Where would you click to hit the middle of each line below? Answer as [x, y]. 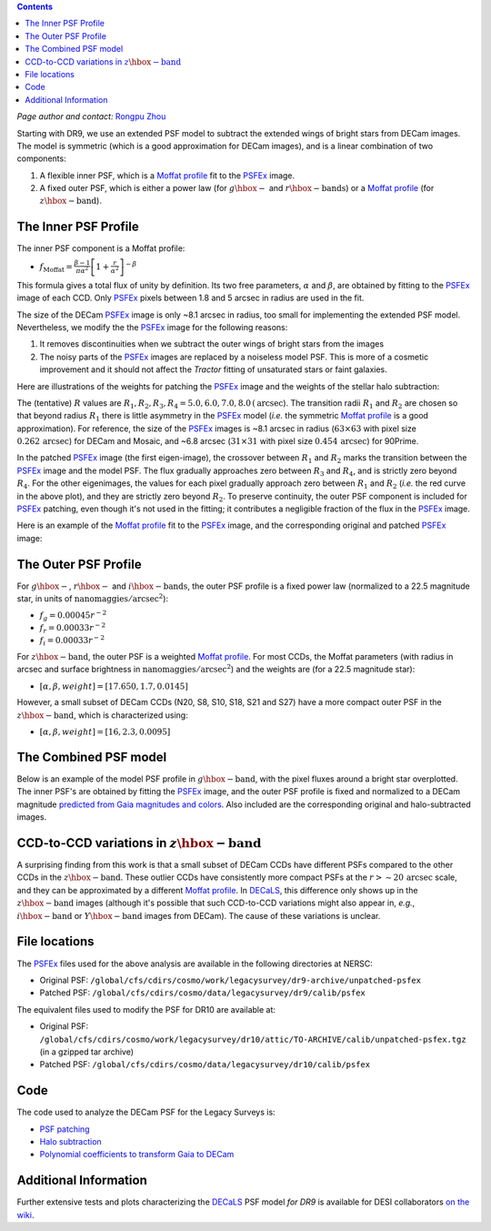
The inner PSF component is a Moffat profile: [101, 248]
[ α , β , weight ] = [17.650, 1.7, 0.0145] [114, 686]
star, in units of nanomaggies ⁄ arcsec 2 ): [92, 598]
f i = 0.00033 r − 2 [72, 641]
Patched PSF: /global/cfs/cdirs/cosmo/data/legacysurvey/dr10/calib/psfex [205, 1065]
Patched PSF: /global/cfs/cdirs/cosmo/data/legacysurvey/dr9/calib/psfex [202, 993]
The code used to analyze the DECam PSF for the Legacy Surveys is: [146, 1112]
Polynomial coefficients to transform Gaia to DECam [137, 1155]
